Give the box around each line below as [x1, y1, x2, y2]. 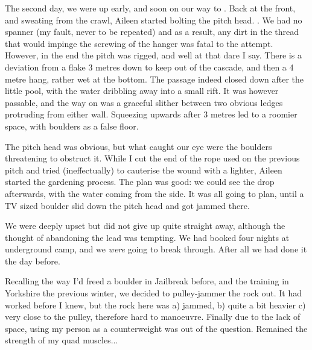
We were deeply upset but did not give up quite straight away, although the [5, 219, 285, 232]
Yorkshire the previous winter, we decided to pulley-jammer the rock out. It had [5, 287, 302, 299]
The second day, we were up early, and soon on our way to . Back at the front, [5, 2, 296, 14]
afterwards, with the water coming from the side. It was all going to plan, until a [5, 187, 304, 199]
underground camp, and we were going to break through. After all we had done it [5, 243, 307, 255]
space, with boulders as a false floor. [5, 119, 139, 132]
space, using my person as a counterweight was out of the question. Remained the [5, 322, 308, 334]
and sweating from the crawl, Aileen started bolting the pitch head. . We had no [5, 13, 302, 26]
